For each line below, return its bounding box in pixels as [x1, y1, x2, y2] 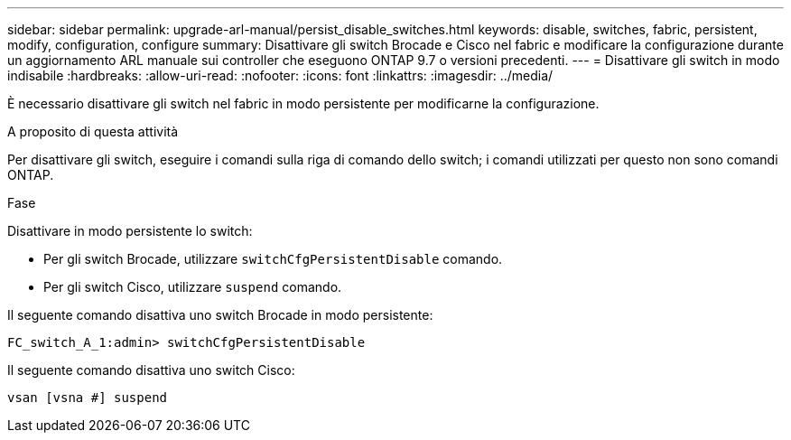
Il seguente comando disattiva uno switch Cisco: [7, 362, 295, 378]
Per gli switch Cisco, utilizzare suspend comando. [43, 279, 342, 295]
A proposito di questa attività [7, 124, 179, 139]
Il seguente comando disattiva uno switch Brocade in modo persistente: [7, 307, 433, 323]
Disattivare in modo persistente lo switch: [7, 223, 253, 239]
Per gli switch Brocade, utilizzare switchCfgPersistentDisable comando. [43, 251, 503, 267]
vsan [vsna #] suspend [7, 390, 168, 405]
